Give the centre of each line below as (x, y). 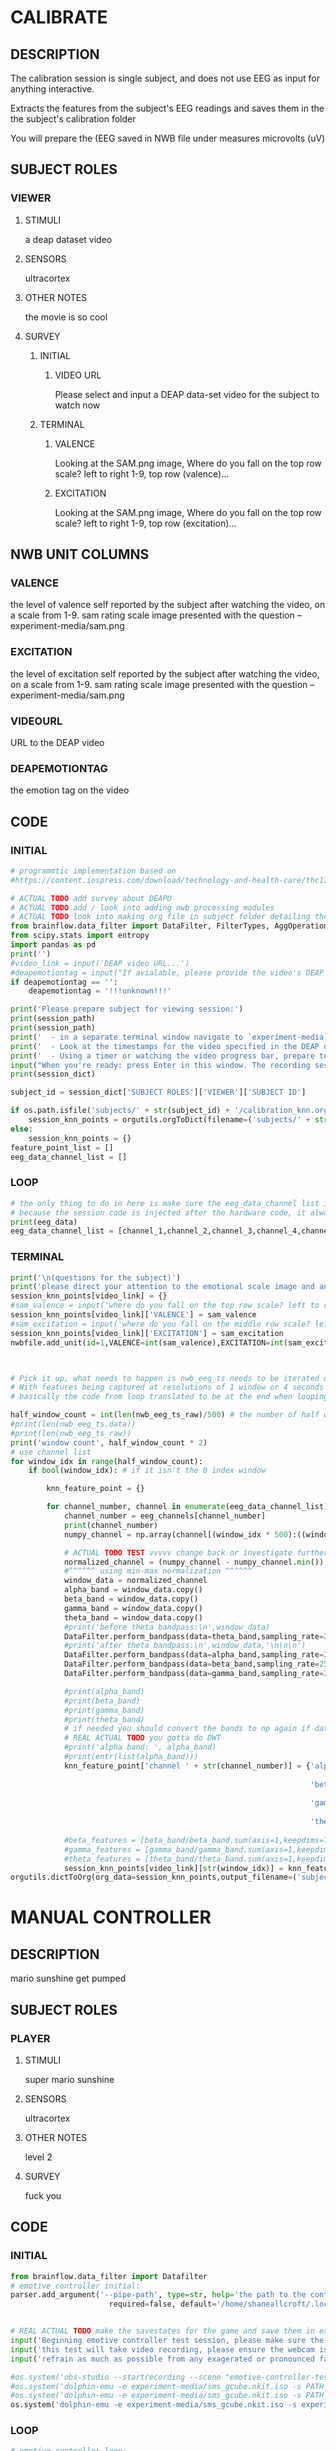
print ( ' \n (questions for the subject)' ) (96, 1277)
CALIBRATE (59, 17)
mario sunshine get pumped (68, 1978)
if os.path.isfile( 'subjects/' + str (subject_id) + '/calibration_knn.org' (171, 1111)
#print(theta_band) (104, 1719)
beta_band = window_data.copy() (131, 1599)
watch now (77, 405)
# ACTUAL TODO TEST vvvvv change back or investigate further (196, 1552)
